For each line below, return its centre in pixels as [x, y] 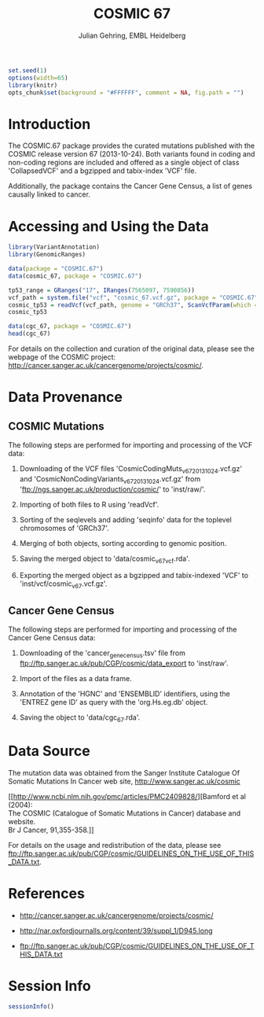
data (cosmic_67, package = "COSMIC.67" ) [75, 276]
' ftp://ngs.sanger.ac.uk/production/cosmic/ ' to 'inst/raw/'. [112, 489]
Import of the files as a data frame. [75, 678]
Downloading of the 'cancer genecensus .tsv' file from [103, 654]
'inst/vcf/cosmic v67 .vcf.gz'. [63, 585]
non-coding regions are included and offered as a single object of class [124, 163]
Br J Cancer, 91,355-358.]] [51, 830]
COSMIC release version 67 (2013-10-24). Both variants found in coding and [132, 154]
